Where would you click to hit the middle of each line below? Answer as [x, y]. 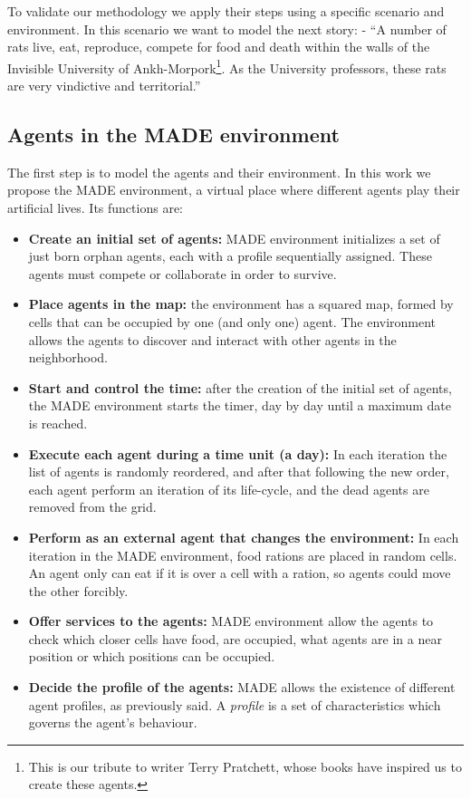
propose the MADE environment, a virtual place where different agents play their [234, 190]
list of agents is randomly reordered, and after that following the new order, [239, 472]
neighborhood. [68, 357]
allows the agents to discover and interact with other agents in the [212, 339]
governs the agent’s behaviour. [113, 722]
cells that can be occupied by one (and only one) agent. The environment [232, 321]
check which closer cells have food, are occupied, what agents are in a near [235, 638]
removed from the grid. [92, 507]
